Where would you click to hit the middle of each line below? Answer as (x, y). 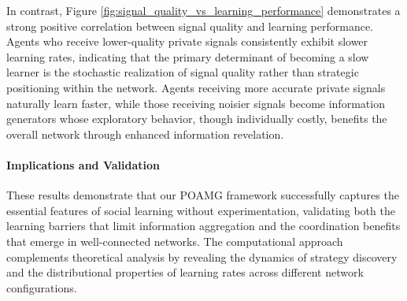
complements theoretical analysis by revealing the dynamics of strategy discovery (202, 256)
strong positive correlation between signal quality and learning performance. (190, 26)
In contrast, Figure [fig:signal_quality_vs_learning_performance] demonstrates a (203, 10)
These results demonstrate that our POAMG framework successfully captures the (203, 195)
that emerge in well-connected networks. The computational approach (175, 241)
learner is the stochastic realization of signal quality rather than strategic (183, 72)
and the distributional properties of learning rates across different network (185, 272)
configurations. (42, 287)
